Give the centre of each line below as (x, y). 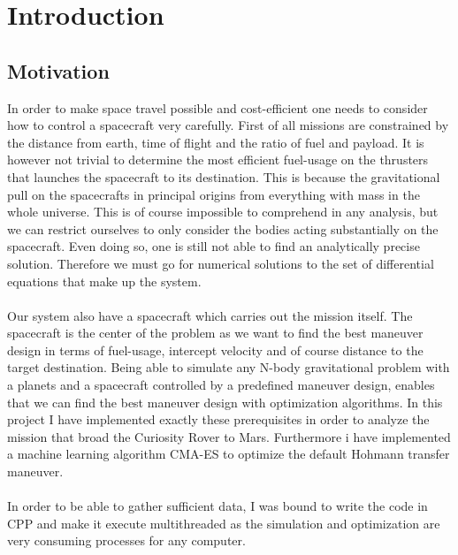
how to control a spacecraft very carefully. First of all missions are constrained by (228, 125)
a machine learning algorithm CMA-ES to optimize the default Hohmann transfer (229, 454)
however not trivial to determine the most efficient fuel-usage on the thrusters (218, 160)
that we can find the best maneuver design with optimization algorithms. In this (225, 402)
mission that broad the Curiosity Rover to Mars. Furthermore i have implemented (229, 436)
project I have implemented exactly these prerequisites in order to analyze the (218, 419)
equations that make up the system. (104, 281)
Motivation (58, 70)
